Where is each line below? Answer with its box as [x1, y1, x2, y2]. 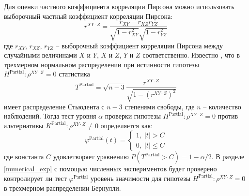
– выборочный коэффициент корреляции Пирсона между [56, 40, 223, 50]
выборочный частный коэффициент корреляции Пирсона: [4, 11, 173, 21]
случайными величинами [4, 50, 77, 60]
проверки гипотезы [105, 111, 161, 121]
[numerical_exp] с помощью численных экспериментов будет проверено [4, 164, 217, 174]
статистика [59, 69, 90, 79]
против [218, 111, 238, 121]
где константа [4, 151, 44, 162]
